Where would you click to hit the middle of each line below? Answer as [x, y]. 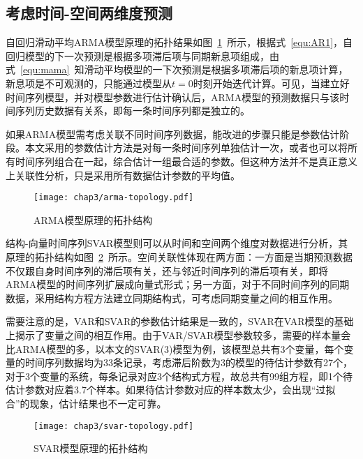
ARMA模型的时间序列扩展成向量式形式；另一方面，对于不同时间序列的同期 [178, 284]
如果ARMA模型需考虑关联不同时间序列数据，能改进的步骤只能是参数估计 [173, 134]
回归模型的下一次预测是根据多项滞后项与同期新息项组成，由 [142, 55]
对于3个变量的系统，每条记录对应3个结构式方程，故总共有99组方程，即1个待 [179, 376]
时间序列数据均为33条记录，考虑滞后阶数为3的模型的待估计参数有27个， [188, 362]
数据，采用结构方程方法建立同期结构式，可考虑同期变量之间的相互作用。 [172, 298]
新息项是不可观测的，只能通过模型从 [89, 83]
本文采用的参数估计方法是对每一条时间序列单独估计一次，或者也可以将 [186, 148]
